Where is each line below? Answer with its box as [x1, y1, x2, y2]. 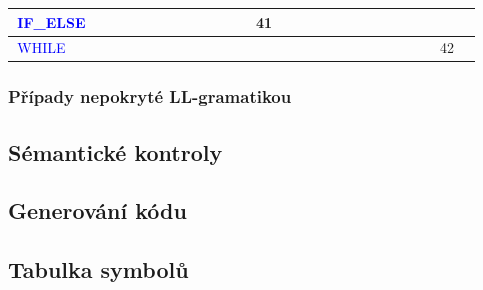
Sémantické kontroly [8, 136, 223, 167]
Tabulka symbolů [8, 254, 189, 285]
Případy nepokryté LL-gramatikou [8, 84, 292, 109]
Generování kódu [8, 195, 187, 226]
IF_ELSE [17, 11, 86, 32]
